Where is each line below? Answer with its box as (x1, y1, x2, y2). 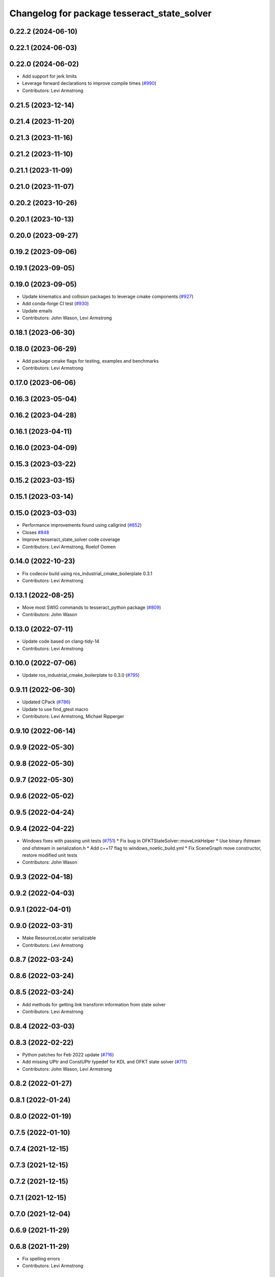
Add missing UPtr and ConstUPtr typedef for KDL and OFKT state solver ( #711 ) (22, 1059, 187, 1065)
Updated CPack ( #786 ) (22, 699, 71, 705)
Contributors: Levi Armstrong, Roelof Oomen (22, 543, 116, 550)
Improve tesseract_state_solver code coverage (22, 536, 121, 542)
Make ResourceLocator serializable (22, 935, 96, 941)
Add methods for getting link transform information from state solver (22, 1001, 166, 1007)
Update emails (22, 308, 53, 314)
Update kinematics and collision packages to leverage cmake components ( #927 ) (22, 293, 194, 299)
